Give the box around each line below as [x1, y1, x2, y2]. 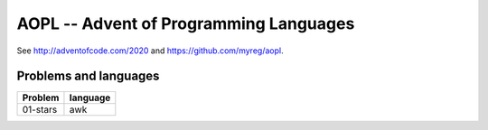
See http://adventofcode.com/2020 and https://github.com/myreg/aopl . [16, 45, 284, 56]
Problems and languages [16, 69, 160, 84]
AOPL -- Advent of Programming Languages [16, 14, 355, 33]
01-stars [22, 104, 58, 116]
